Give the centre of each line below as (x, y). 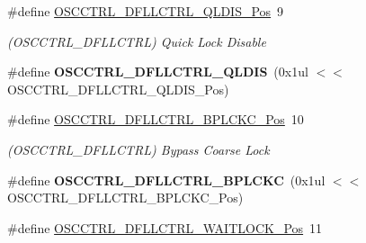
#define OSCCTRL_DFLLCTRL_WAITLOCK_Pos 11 (165, 227)
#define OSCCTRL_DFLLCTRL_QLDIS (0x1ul (158, 72)
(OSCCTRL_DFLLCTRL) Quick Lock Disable (137, 41)
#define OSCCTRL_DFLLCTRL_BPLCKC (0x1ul (166, 180)
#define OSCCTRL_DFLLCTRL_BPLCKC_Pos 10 (156, 119)
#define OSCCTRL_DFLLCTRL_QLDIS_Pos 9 (146, 11)
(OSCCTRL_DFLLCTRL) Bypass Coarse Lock (138, 149)
